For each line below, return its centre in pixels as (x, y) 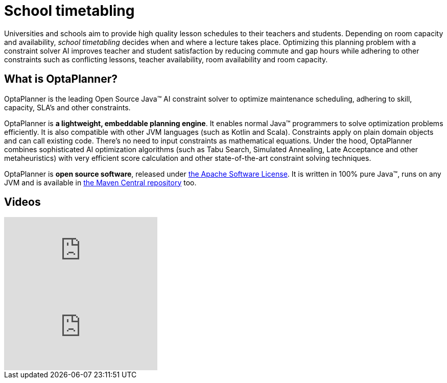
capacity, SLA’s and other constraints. (67, 107)
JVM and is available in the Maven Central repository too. (100, 182)
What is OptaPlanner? (61, 79)
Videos (22, 202)
